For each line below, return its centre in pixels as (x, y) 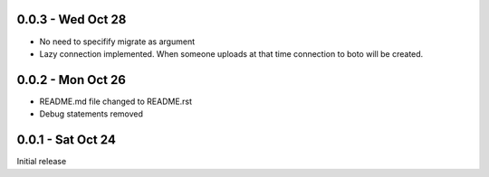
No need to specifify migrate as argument (117, 42)
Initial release (42, 162)
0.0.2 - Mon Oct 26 (72, 80)
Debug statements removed (91, 114)
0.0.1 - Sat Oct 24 (67, 140)
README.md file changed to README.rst (116, 101)
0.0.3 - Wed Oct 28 (72, 19)
